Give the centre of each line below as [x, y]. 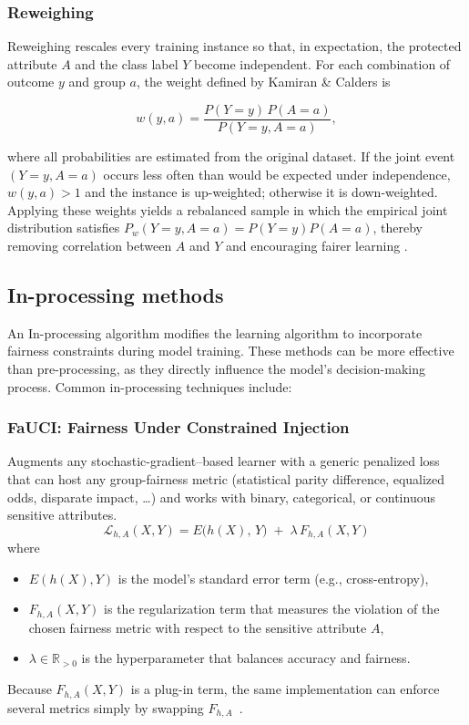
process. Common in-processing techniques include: [150, 386]
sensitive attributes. [62, 515]
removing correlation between [90, 246]
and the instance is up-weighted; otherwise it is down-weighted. [261, 192]
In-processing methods [116, 295]
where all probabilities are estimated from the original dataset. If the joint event [231, 156]
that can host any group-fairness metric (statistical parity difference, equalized [226, 479]
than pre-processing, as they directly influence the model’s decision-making [217, 369]
